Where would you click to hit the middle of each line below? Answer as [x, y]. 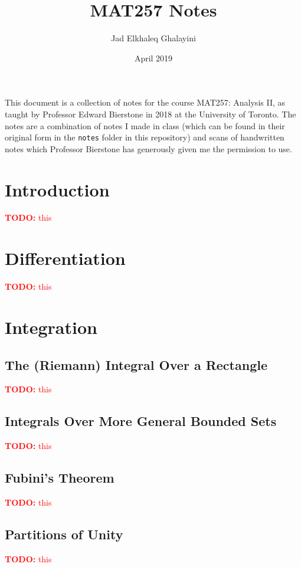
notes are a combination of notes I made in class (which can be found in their [145, 125]
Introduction [57, 189]
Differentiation [65, 258]
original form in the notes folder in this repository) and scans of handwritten [145, 137]
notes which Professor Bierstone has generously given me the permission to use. [148, 148]
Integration [51, 327]
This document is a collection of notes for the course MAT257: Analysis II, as [145, 102]
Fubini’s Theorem [60, 478]
